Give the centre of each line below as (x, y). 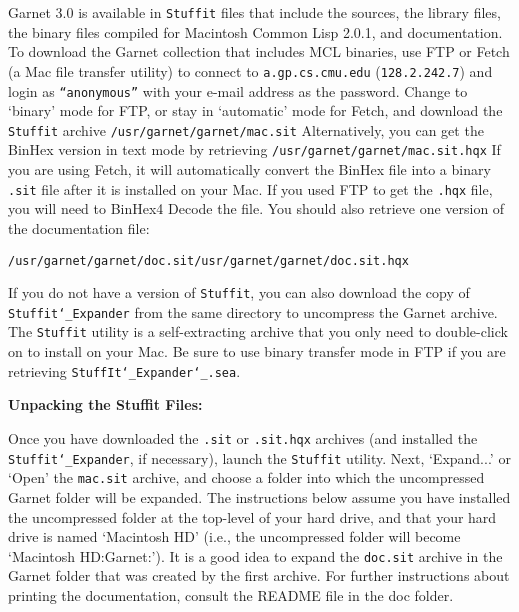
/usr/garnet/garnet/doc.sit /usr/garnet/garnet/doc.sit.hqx (208, 260)
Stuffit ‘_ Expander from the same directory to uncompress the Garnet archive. (253, 311)
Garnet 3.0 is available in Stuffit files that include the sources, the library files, (254, 12)
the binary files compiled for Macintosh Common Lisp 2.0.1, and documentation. (255, 31)
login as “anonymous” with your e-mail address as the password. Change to (238, 90)
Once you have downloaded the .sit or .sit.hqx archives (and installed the (243, 437)
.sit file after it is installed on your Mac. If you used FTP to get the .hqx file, (250, 188)
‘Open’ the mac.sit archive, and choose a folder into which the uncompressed (246, 477)
